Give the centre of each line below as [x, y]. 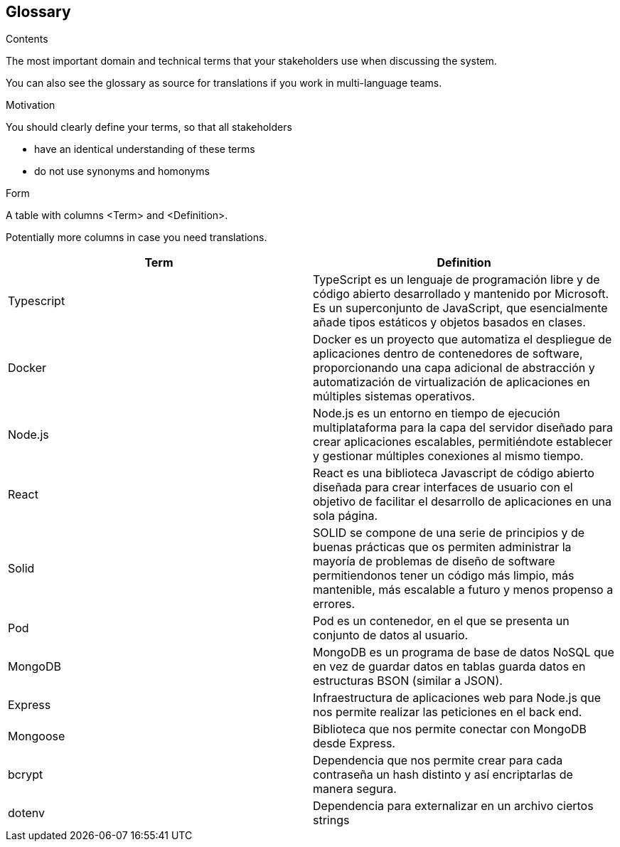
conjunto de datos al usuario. [391, 635]
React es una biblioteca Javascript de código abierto [454, 473]
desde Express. [354, 744]
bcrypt [26, 775]
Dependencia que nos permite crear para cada [438, 761]
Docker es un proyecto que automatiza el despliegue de [463, 340]
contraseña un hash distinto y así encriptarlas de [443, 775]
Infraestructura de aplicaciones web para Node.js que [457, 698]
